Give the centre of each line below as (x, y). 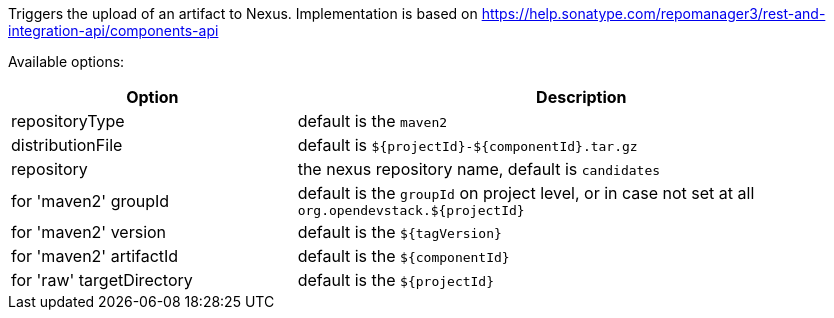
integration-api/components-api (113, 30)
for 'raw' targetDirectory (102, 280)
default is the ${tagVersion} (399, 232)
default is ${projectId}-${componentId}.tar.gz (467, 145)
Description (581, 97)
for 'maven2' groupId (90, 200)
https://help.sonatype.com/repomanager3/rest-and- (653, 13)
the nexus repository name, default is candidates (479, 169)
